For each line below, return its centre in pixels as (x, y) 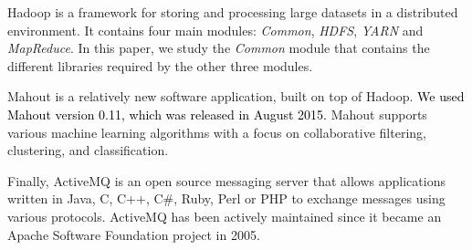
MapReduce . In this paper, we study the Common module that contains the (219, 48)
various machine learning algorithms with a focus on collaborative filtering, (217, 132)
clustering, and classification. (88, 150)
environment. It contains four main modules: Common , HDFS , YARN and (215, 30)
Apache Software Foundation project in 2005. (134, 234)
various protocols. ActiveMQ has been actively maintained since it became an (225, 216)
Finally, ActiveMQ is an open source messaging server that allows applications (226, 180)
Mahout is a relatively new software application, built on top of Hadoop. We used (236, 96)
